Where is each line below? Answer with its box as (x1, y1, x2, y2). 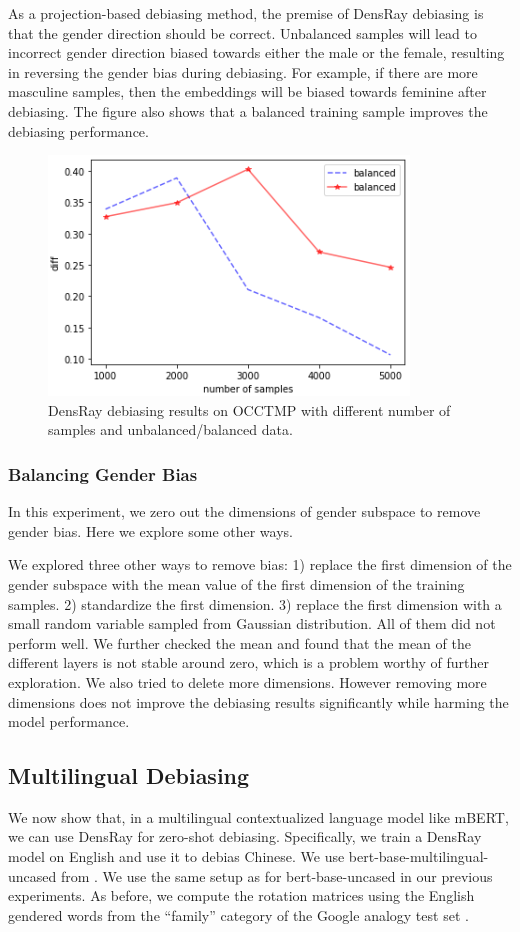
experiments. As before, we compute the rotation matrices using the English (8, 885, 475, 906)
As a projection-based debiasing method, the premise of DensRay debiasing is (8, 3, 484, 23)
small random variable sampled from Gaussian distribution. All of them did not (8, 613, 496, 634)
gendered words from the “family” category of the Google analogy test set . (8, 904, 469, 925)
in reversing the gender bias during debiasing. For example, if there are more (8, 61, 478, 82)
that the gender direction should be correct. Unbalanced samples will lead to (8, 22, 477, 43)
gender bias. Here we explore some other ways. (8, 520, 293, 541)
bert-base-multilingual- (348, 846, 489, 867)
